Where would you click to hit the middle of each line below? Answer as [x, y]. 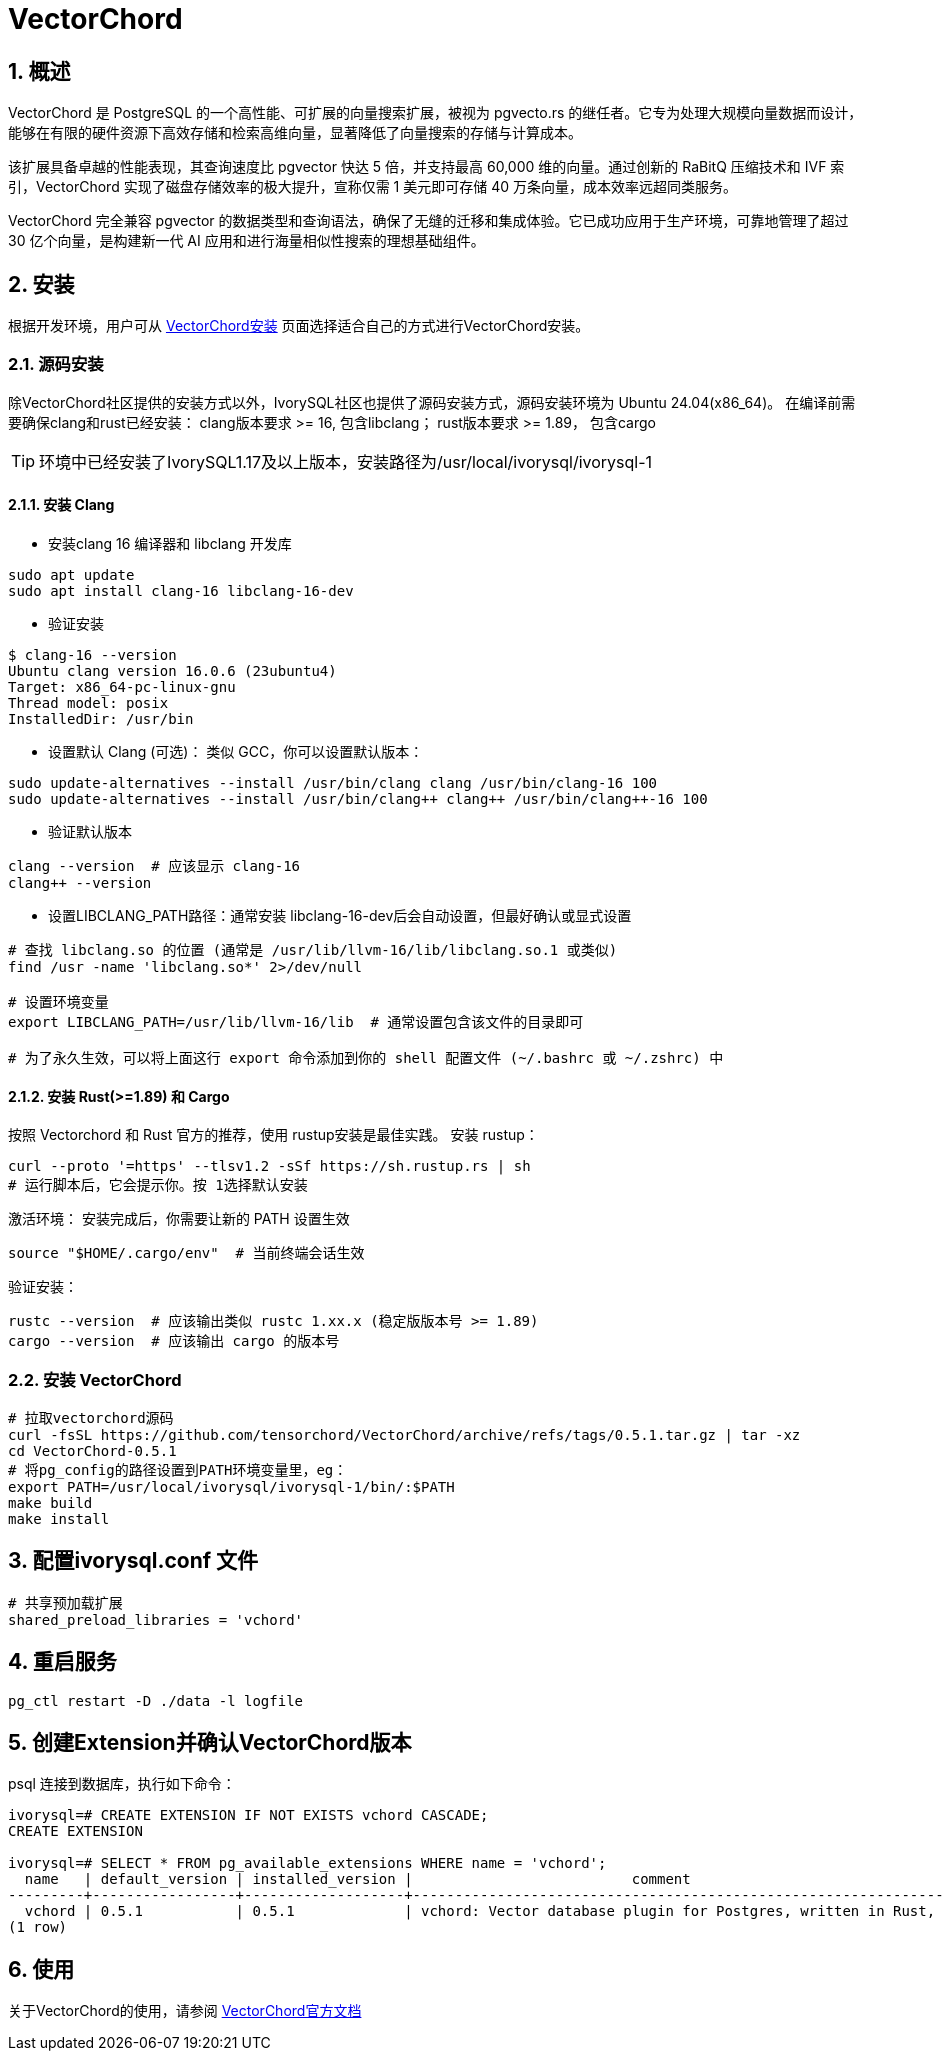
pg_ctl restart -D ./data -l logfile [156, 1700]
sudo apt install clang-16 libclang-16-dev [181, 590]
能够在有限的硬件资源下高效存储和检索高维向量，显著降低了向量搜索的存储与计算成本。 [295, 133]
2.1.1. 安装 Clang [61, 505]
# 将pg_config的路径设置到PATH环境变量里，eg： [178, 1469]
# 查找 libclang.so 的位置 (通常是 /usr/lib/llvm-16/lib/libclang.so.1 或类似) [313, 949]
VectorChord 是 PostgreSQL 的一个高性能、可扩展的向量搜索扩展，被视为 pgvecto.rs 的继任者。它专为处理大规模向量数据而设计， [435, 113]
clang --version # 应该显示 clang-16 [154, 865]
